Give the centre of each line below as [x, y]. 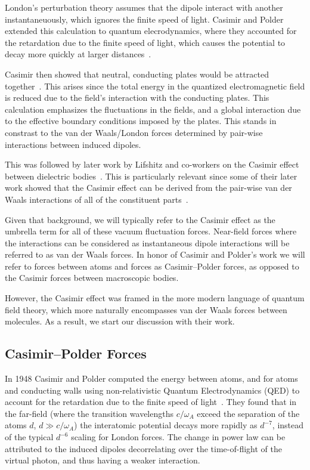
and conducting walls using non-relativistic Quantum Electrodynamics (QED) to [152, 390]
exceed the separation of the [248, 413]
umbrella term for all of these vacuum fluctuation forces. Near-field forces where [151, 231]
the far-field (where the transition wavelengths [89, 413]
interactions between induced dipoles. [73, 144]
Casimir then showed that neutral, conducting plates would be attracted [137, 74]
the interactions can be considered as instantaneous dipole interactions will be [147, 242]
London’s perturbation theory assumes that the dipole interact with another [144, 7]
